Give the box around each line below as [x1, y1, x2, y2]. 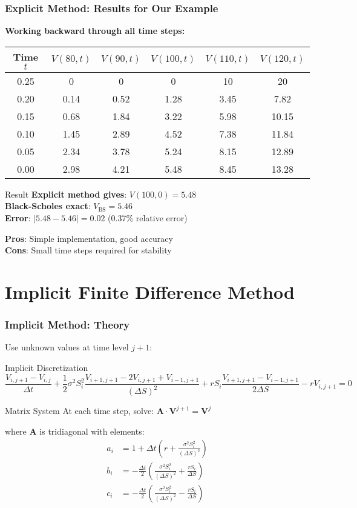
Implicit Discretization [5, 361, 88, 373]
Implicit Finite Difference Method [5, 279, 295, 304]
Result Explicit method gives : [5, 187, 127, 200]
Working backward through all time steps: [5, 24, 185, 37]
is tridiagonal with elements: [39, 424, 145, 437]
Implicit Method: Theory [5, 317, 130, 332]
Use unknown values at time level [5, 341, 129, 353]
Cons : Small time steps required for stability [5, 244, 172, 256]
